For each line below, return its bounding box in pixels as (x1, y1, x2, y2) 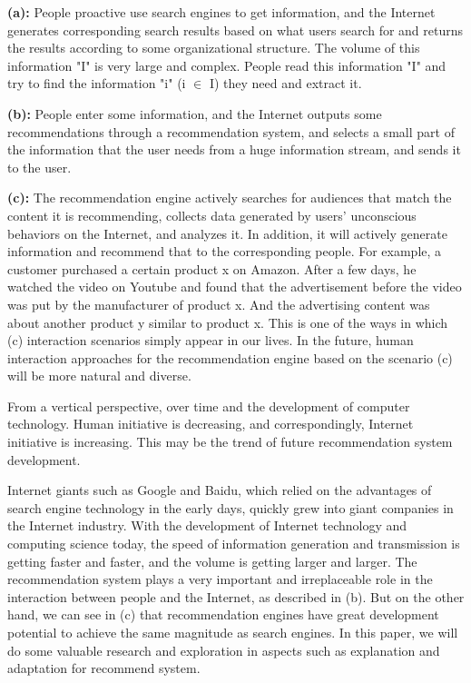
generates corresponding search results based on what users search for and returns (7, 20, 464, 39)
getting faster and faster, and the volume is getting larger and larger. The (7, 551, 417, 570)
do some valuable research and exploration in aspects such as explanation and (7, 640, 440, 659)
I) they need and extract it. (209, 74, 362, 93)
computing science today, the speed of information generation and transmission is (7, 534, 460, 553)
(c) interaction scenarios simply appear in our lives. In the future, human (7, 331, 414, 350)
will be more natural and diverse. (7, 366, 191, 385)
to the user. (7, 157, 72, 176)
